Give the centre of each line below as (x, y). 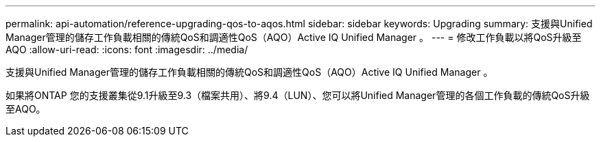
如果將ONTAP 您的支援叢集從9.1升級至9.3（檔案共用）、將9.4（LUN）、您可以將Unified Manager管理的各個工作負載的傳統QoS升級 (298, 95)
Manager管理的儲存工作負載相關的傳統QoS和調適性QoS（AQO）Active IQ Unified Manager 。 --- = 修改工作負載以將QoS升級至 (294, 37)
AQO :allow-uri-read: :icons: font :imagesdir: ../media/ (127, 49)
